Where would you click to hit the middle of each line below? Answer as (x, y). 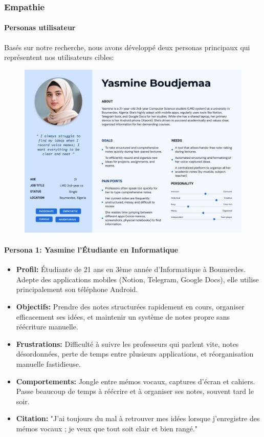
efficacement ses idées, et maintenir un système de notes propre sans (123, 316)
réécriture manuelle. (47, 327)
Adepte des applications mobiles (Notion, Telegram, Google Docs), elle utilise (137, 279)
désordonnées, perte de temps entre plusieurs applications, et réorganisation (135, 354)
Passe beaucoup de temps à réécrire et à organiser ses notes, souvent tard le (135, 391)
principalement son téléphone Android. (77, 289)
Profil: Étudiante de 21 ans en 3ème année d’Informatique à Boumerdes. (131, 269)
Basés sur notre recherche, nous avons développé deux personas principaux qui (127, 47)
